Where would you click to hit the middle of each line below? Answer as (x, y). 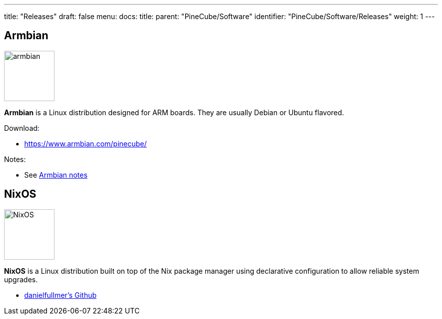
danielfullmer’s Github (61, 295)
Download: (22, 128)
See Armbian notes (56, 175)
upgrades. (21, 279)
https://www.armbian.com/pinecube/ (86, 143)
